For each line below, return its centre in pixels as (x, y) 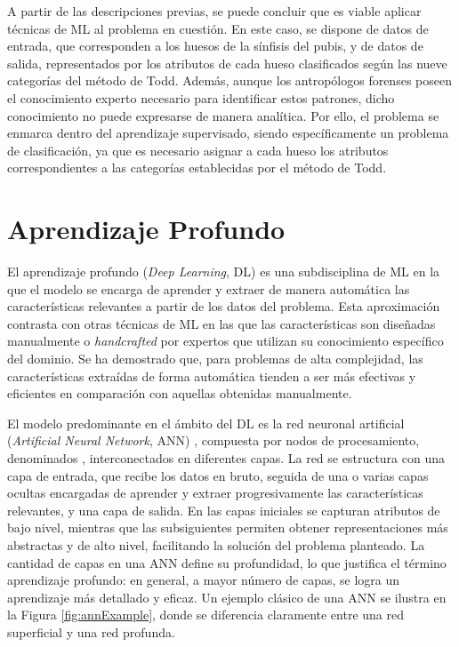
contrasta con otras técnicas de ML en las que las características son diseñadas (221, 323)
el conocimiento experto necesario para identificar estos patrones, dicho (201, 97)
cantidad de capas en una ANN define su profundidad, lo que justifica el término (227, 562)
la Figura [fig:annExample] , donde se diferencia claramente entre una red (205, 615)
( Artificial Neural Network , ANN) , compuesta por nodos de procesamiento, (213, 440)
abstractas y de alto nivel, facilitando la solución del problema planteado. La (216, 544)
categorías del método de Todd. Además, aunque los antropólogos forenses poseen (229, 80)
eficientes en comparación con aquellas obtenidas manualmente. (180, 393)
